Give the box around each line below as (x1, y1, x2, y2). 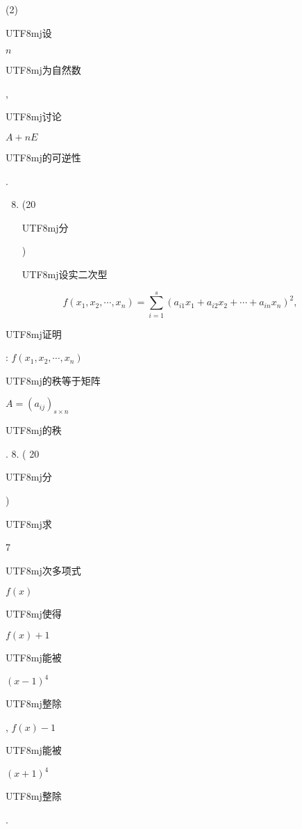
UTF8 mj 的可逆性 (6, 150, 81, 164)
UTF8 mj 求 (6, 516, 52, 531)
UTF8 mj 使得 (6, 606, 62, 621)
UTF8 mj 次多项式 (6, 563, 81, 577)
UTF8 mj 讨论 (6, 109, 62, 124)
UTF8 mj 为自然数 (6, 63, 81, 77)
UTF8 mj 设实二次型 (22, 266, 108, 281)
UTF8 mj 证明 (6, 326, 62, 341)
